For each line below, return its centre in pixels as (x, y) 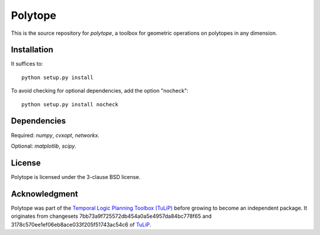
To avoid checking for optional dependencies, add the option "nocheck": (100, 91)
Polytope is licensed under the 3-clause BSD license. (76, 177)
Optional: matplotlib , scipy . (44, 146)
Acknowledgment (44, 194)
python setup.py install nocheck (70, 104)
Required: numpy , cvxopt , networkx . (55, 135)
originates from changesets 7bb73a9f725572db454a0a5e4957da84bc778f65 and (111, 216)
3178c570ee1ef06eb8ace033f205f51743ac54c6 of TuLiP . (81, 224)
